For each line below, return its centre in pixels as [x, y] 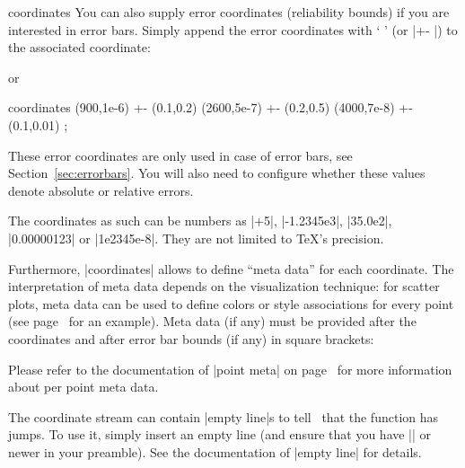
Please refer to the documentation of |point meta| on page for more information [230, 369]
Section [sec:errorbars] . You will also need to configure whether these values [217, 173]
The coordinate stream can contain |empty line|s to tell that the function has [224, 416]
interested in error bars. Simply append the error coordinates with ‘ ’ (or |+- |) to [233, 29]
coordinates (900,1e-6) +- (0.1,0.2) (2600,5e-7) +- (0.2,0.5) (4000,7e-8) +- [211, 107]
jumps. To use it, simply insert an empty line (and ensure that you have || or [220, 434]
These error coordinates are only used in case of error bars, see [180, 155]
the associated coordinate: [79, 47]
